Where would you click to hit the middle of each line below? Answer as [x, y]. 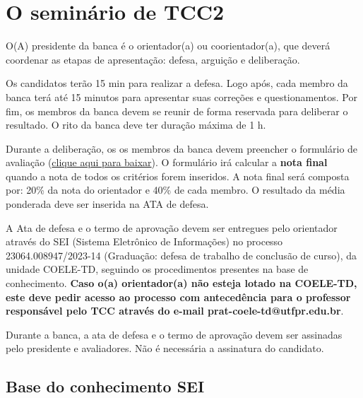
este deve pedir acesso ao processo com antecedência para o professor [178, 297]
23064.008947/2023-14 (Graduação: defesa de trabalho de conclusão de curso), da [181, 255]
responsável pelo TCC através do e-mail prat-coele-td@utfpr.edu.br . [175, 311]
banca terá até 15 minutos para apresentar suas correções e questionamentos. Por [181, 96]
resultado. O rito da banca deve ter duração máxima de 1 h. [136, 125]
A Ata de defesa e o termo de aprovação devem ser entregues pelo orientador [172, 227]
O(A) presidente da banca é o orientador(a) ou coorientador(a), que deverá [168, 46]
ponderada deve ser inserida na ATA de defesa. [107, 204]
